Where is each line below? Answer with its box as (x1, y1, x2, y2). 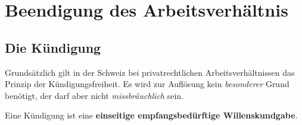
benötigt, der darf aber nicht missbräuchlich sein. (5, 89, 183, 101)
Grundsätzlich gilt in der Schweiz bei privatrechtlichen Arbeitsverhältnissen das (5, 66, 295, 78)
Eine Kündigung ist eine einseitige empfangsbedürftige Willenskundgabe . (5, 109, 298, 121)
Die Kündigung (5, 38, 101, 56)
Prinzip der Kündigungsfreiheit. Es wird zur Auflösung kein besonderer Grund (5, 78, 289, 90)
